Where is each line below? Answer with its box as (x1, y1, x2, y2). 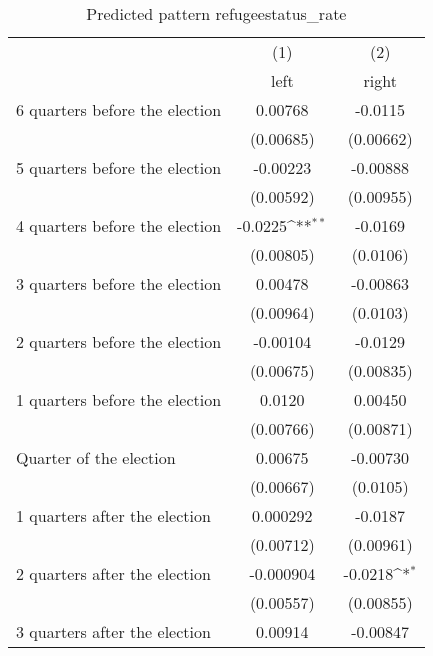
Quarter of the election (16, 446, 176, 469)
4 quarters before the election (16, 214, 222, 237)
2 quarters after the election (16, 562, 211, 585)
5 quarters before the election (16, 156, 222, 179)
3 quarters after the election (16, 620, 211, 643)
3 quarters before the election (16, 272, 222, 295)
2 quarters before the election (16, 330, 222, 353)
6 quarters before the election (16, 98, 222, 121)
